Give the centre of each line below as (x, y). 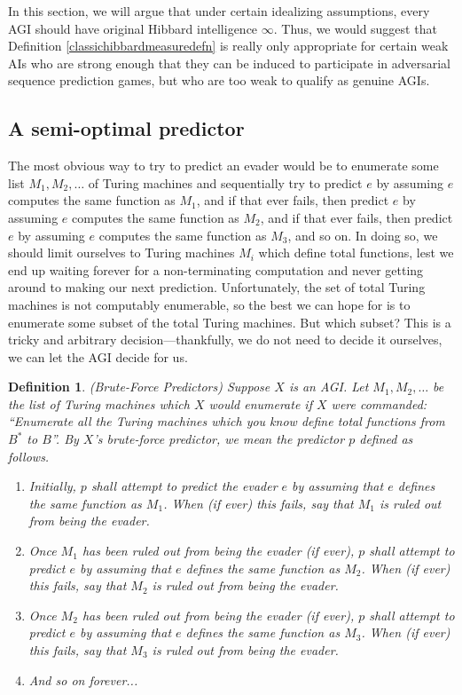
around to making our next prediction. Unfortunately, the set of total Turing (217, 287)
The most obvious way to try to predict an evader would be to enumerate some (223, 166)
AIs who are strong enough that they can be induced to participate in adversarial (229, 63)
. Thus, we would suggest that (355, 28)
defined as (386, 439)
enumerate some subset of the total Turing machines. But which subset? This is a (230, 322)
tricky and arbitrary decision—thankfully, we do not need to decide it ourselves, (225, 340)
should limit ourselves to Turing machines (121, 253)
